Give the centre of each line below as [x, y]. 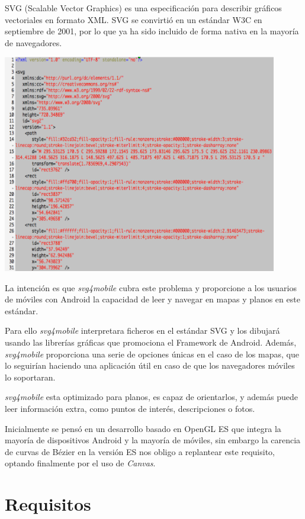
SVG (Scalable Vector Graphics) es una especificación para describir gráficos [143, 8]
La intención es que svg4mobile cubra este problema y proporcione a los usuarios [151, 287]
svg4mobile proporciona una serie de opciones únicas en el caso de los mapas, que [152, 354]
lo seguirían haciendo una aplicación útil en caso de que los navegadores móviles [150, 365]
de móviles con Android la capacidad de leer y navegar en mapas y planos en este [152, 299]
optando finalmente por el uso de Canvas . [80, 463]
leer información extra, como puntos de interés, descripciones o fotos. [130, 408]
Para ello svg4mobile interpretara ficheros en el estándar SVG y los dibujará [142, 331]
